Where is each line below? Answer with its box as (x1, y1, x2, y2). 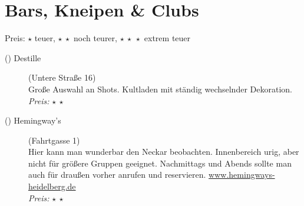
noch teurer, (73, 32, 117, 44)
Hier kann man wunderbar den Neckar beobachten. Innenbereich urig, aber (28, 145, 299, 158)
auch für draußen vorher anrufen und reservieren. (28, 168, 206, 181)
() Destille (5, 51, 41, 64)
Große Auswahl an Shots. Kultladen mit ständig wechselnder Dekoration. (28, 82, 292, 95)
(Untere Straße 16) (28, 71, 96, 84)
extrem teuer (144, 32, 191, 44)
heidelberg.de (28, 180, 76, 192)
